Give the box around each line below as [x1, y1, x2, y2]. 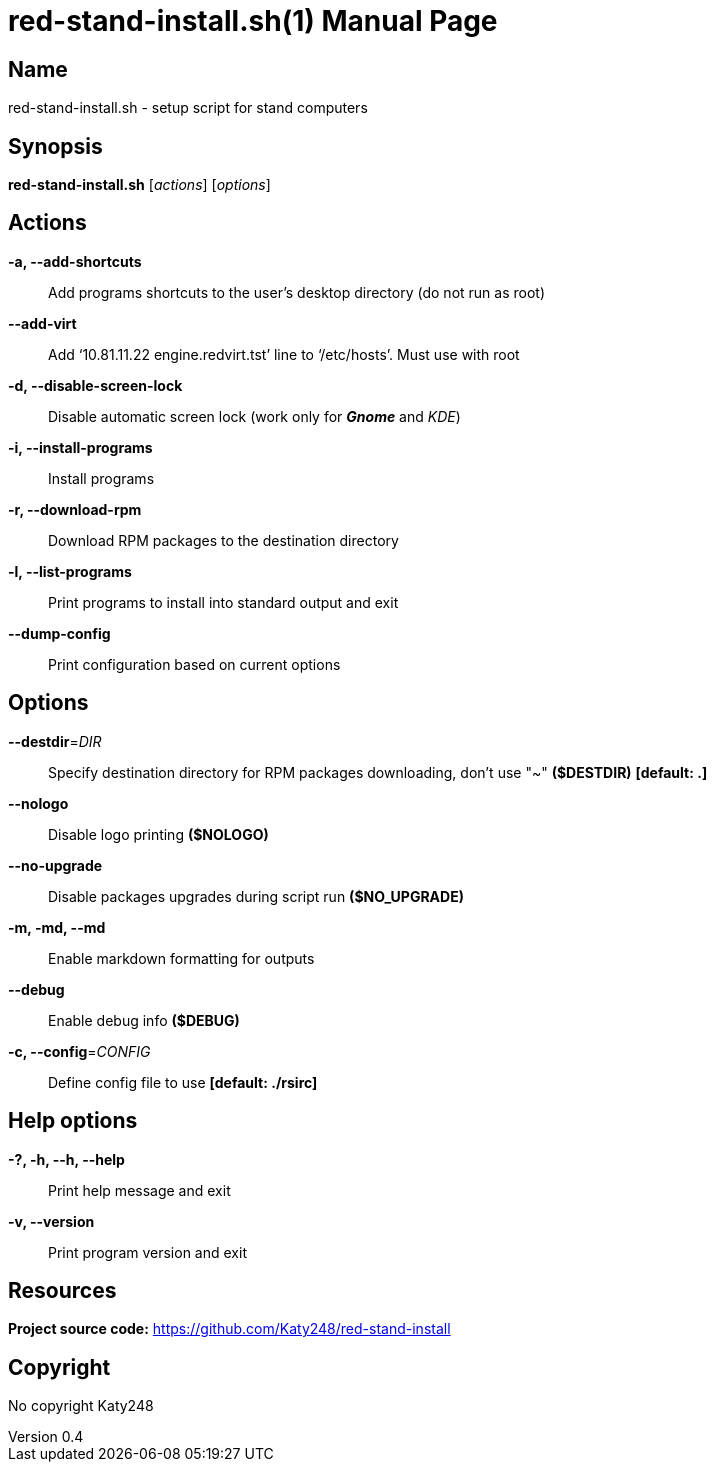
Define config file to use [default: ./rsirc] [48, 1073, 318, 1091]
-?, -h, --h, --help [8, 1150, 125, 1168]
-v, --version [8, 1212, 95, 1230]
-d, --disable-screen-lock [8, 376, 183, 394]
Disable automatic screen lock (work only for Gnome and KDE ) [48, 407, 461, 425]
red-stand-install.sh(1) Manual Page [8, 4, 498, 38]
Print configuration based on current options [48, 655, 341, 673]
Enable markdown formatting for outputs [48, 949, 315, 967]
